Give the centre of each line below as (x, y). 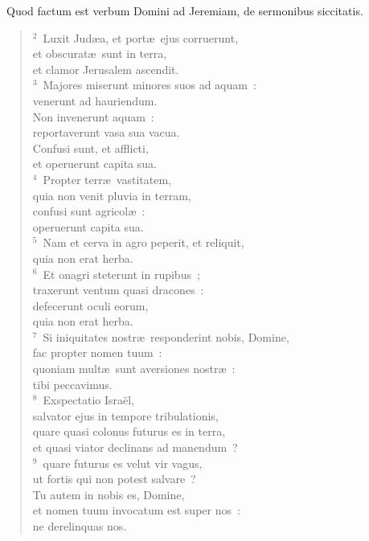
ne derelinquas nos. (80, 526)
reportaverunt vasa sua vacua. (106, 132)
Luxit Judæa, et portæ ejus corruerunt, (141, 37)
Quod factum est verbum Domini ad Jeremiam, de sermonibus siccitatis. (184, 10)
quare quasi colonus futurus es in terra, (129, 431)
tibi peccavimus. (72, 384)
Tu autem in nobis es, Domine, (109, 494)
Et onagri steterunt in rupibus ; (121, 274)
